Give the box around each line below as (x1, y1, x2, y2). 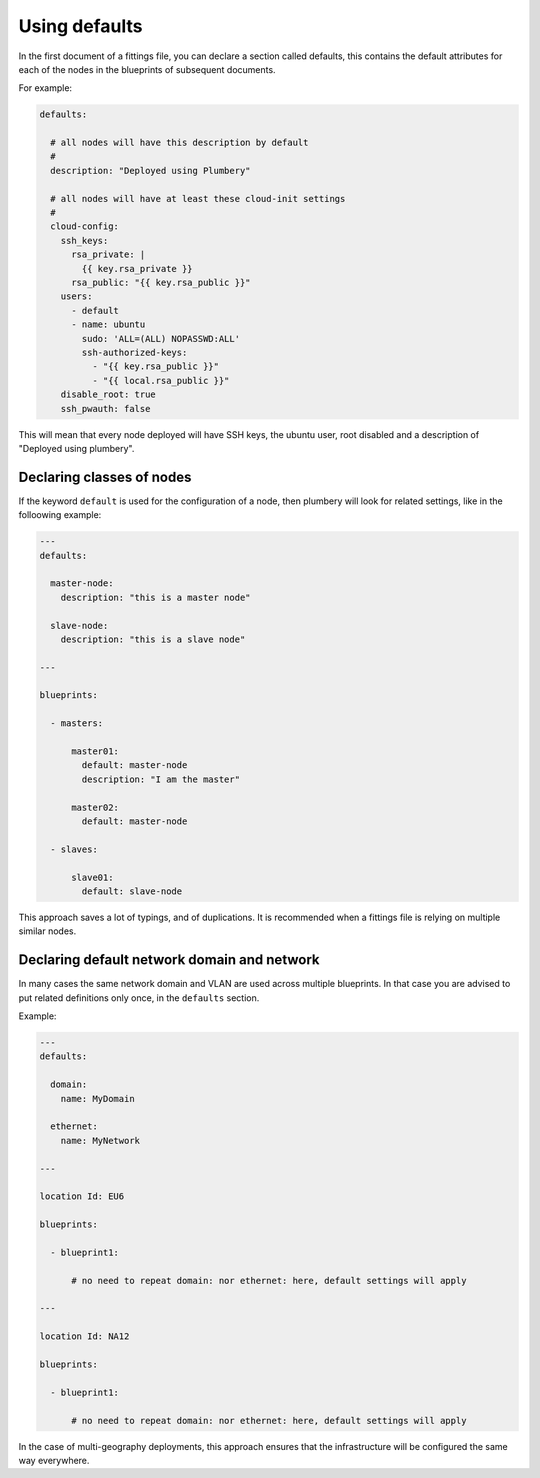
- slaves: (50, 843, 99, 855)
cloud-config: (50, 221, 120, 232)
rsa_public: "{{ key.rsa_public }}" (71, 277, 251, 288)
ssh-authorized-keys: (81, 346, 188, 358)
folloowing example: (18, 509, 102, 521)
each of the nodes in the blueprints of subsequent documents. (18, 63, 276, 75)
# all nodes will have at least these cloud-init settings (50, 193, 346, 204)
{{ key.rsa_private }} (81, 263, 194, 274)
